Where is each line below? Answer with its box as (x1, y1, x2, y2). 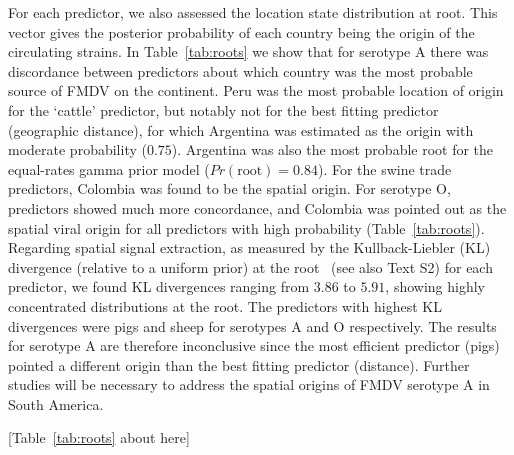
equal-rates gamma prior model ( (8, 158, 210, 179)
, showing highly (385, 276, 486, 297)
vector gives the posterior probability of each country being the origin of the (8, 21, 475, 42)
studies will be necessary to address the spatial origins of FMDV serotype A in (8, 374, 490, 395)
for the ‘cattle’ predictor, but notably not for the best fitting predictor (8, 99, 439, 120)
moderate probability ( (8, 139, 147, 160)
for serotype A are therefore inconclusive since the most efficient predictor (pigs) (8, 335, 500, 356)
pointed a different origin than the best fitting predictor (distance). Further (8, 354, 470, 375)
